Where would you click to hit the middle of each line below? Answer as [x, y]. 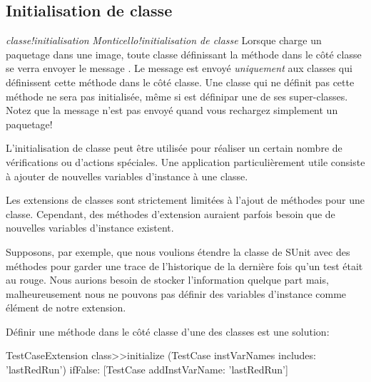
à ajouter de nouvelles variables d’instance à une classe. [127, 176]
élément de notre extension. [66, 308]
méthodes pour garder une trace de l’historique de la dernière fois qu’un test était [184, 265]
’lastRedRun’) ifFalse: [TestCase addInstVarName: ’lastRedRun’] [147, 370]
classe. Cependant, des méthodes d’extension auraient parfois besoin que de [171, 213]
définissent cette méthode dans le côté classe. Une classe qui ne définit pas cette [180, 82]
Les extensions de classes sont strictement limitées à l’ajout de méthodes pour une [185, 200]
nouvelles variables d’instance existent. [90, 228]
